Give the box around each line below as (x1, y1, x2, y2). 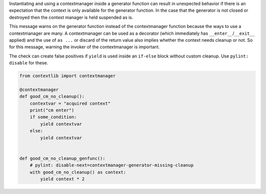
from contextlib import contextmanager (19, 73, 116, 79)
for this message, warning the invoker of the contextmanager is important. (9, 44, 160, 50)
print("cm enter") (30, 108, 74, 113)
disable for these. (9, 60, 48, 66)
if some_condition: (30, 114, 77, 120)
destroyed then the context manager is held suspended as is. (9, 14, 133, 20)
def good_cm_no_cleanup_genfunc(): (19, 155, 105, 161)
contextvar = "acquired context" (30, 101, 111, 106)
